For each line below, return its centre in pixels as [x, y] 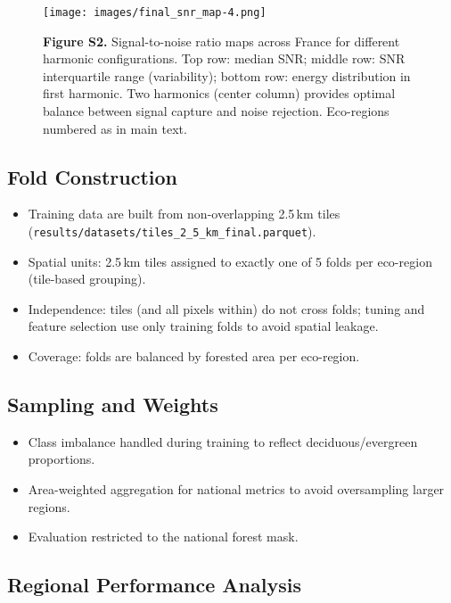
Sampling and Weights [113, 405]
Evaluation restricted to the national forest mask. [163, 537]
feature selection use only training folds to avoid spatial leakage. [203, 326]
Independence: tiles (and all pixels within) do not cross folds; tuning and [226, 308]
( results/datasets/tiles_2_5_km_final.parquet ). [172, 231]
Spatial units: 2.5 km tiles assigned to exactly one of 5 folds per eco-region [230, 261]
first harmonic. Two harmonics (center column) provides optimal [219, 93]
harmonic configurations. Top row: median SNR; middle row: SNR [224, 58]
